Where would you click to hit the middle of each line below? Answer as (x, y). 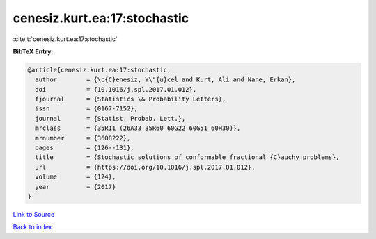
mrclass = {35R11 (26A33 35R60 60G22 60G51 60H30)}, (138, 128)
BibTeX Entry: (33, 51)
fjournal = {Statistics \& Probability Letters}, (131, 99)
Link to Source (34, 214)
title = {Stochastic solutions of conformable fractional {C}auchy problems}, (188, 157)
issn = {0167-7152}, (87, 109)
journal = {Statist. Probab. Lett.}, (110, 118)
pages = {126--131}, (85, 148)
